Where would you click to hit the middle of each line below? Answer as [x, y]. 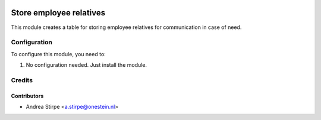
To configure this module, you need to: [59, 54]
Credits [22, 80]
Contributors [27, 96]
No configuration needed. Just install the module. [86, 65]
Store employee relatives [58, 13]
